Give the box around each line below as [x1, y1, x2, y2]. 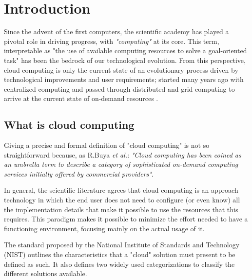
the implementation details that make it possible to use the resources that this [4, 204, 238, 214]
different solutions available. [4, 268, 87, 279]
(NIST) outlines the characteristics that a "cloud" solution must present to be [4, 249, 235, 260]
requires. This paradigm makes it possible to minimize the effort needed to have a [4, 214, 248, 224]
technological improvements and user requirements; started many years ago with [4, 74, 244, 84]
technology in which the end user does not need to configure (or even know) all [4, 195, 240, 205]
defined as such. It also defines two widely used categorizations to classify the [4, 259, 235, 269]
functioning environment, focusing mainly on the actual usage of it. [4, 223, 205, 233]
